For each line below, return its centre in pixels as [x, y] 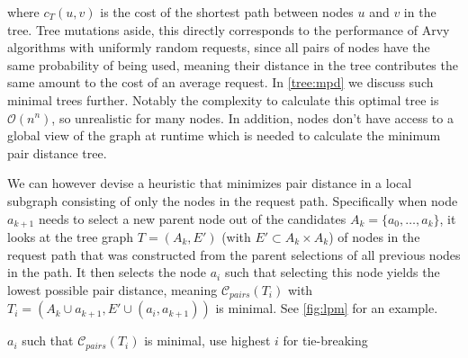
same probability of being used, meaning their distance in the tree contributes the [233, 64]
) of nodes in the [374, 236]
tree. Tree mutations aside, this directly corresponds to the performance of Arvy [229, 29]
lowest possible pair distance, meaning [112, 289]
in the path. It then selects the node [107, 272]
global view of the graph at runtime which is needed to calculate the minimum [224, 135]
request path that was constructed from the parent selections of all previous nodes [234, 254]
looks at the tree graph [71, 236]
